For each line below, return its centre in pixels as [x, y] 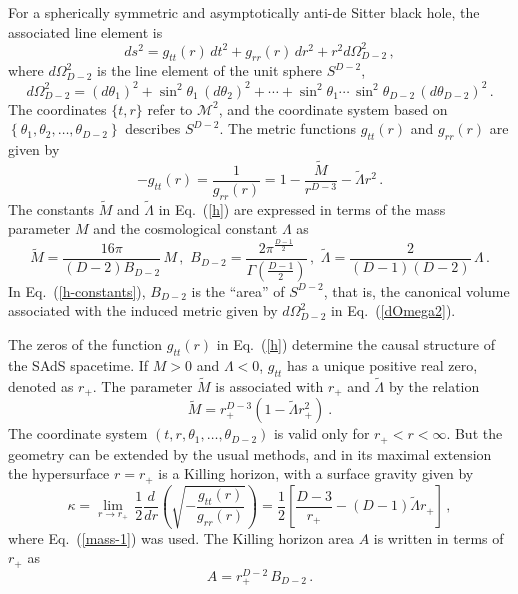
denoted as [41, 385]
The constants [51, 208]
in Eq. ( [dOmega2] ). [393, 310]
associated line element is [85, 31]
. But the [474, 433]
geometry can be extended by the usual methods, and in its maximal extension [250, 453]
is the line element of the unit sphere [210, 70]
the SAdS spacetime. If [78, 364]
